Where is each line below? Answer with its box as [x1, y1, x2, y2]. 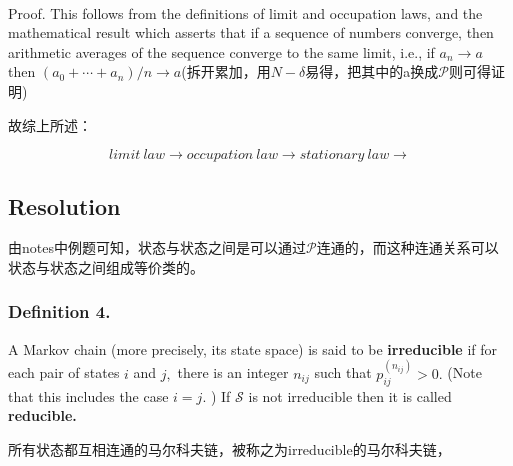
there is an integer [177, 362, 289, 383]
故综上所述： [8, 114, 92, 135]
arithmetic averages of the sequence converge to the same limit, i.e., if [8, 41, 435, 62]
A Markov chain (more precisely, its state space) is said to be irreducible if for [8, 338, 498, 359]
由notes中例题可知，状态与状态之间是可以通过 [8, 237, 306, 258]
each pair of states [8, 362, 120, 383]
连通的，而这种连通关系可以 [316, 237, 499, 258]
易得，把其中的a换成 [305, 61, 439, 82]
